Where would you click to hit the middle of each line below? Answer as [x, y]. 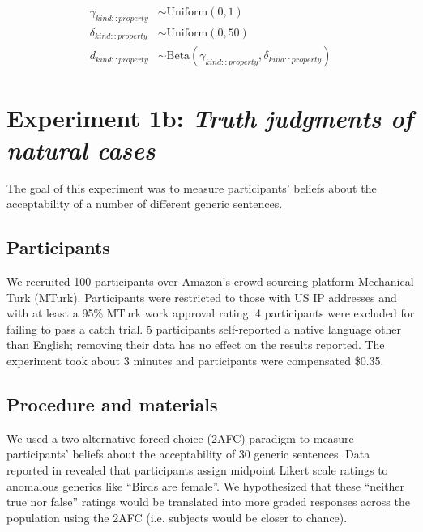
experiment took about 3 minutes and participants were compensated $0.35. [195, 361]
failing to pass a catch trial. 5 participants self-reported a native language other [204, 328]
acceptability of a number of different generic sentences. [145, 204]
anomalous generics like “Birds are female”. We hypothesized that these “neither [206, 485]
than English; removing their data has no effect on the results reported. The [196, 345]
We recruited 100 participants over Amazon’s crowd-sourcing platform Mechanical [210, 281]
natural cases [81, 149]
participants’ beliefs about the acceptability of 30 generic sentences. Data [188, 454]
